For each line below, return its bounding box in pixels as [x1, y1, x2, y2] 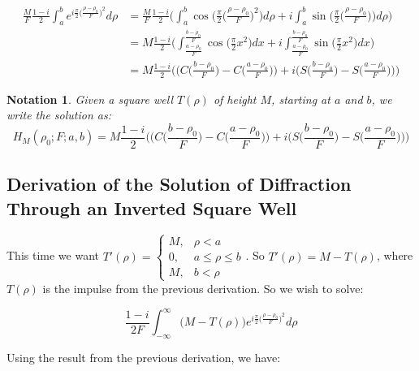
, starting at [271, 90, 330, 107]
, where [376, 247, 413, 264]
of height [213, 90, 257, 107]
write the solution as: [6, 106, 111, 123]
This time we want [6, 247, 99, 264]
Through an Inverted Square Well [6, 195, 297, 220]
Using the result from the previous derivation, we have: [6, 348, 281, 365]
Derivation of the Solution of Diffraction [6, 171, 352, 196]
